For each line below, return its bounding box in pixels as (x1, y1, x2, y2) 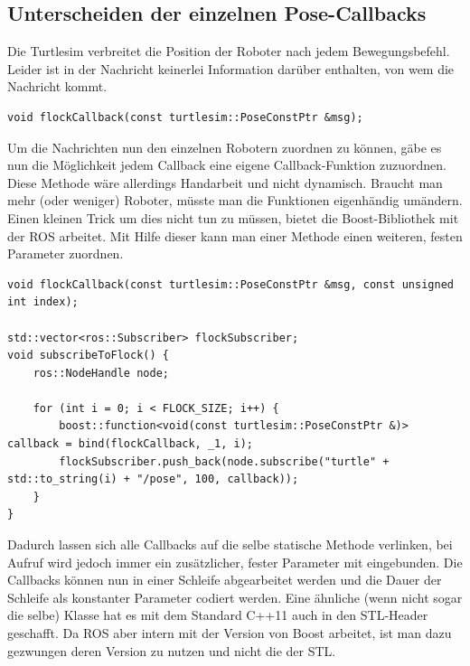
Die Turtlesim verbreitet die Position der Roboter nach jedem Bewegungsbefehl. (7, 42, 450, 61)
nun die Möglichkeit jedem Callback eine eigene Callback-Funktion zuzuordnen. (7, 155, 446, 174)
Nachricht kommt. (7, 77, 108, 96)
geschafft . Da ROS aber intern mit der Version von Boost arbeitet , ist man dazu (7, 624, 452, 643)
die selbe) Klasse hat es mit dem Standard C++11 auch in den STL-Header (7, 605, 428, 624)
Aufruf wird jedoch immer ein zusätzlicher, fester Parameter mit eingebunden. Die (7, 552, 463, 571)
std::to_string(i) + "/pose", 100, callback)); (7, 473, 299, 486)
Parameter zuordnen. (7, 244, 124, 263)
